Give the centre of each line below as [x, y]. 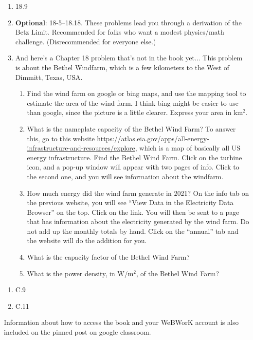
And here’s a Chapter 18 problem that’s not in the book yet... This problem [129, 58]
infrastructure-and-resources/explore [81, 148]
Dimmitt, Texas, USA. [49, 77]
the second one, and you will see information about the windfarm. [125, 176]
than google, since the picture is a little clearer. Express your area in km [135, 112]
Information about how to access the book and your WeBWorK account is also [121, 322]
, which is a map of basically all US [188, 148]
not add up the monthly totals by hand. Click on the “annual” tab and [133, 231]
